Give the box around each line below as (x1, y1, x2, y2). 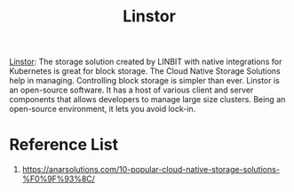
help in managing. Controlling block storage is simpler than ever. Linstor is (9, 76, 280, 86)
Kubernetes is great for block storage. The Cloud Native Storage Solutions (9, 66, 282, 76)
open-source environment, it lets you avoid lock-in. (9, 104, 196, 115)
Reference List (9, 135, 118, 155)
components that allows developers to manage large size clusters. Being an (9, 94, 286, 105)
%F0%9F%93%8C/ (21, 173, 96, 184)
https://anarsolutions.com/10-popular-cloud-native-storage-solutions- (21, 164, 280, 175)
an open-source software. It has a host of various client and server (9, 84, 254, 95)
